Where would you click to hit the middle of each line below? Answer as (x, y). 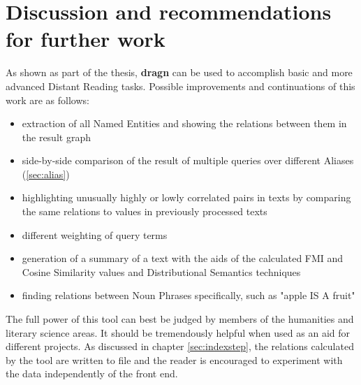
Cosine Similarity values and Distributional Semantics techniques (161, 271)
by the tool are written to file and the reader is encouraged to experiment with (174, 359)
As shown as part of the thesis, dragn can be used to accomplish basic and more (179, 72)
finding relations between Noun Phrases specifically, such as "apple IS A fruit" (189, 295)
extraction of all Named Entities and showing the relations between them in (184, 123)
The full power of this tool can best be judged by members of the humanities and (180, 319)
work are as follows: (47, 100)
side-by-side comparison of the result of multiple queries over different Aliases (188, 160)
